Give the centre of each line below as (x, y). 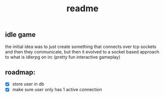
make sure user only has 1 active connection (57, 90)
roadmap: (20, 72)
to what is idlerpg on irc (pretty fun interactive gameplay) (63, 57)
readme (82, 9)
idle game (20, 35)
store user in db (28, 84)
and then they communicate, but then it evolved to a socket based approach (82, 51)
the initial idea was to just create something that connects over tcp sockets (81, 47)
